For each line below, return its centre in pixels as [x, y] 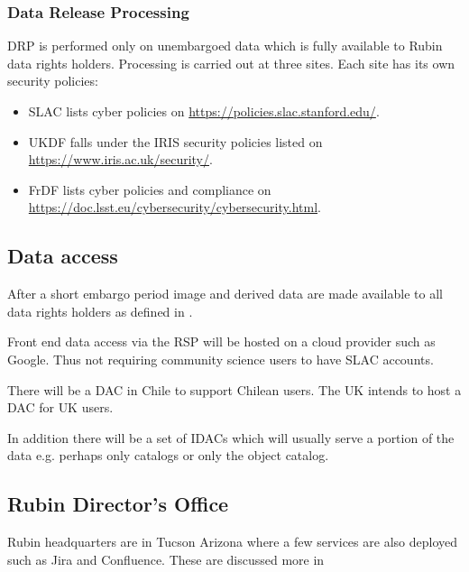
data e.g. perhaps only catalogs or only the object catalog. [168, 455]
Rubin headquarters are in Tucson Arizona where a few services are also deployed [232, 542]
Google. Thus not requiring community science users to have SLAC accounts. [221, 359]
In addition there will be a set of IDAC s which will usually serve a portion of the [231, 437]
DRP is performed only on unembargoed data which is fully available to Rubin [225, 46]
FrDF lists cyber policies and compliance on [150, 189]
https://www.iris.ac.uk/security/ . [120, 159]
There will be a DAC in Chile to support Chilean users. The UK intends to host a [234, 389]
